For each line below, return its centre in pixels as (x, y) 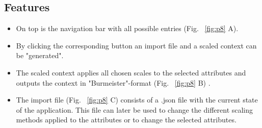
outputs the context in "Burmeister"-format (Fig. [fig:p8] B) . (113, 82)
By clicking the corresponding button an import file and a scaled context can (136, 45)
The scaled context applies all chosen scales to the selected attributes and (131, 72)
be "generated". (40, 55)
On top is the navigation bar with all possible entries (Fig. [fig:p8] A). (127, 28)
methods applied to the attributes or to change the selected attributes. (126, 120)
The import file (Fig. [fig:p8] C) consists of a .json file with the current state (137, 100)
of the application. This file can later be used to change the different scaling (135, 109)
